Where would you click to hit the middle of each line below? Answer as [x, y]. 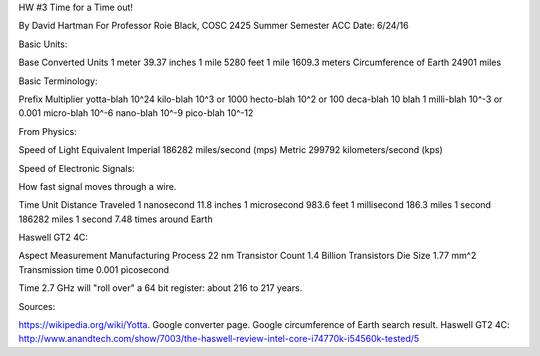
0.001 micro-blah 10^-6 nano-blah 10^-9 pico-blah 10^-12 [136, 113]
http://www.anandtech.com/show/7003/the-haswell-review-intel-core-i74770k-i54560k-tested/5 [219, 339]
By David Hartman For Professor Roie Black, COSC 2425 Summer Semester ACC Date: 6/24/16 [213, 26]
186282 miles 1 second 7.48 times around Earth [116, 219]
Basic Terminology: [58, 81]
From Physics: [47, 131]
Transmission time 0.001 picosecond [94, 269]
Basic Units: [43, 44]
